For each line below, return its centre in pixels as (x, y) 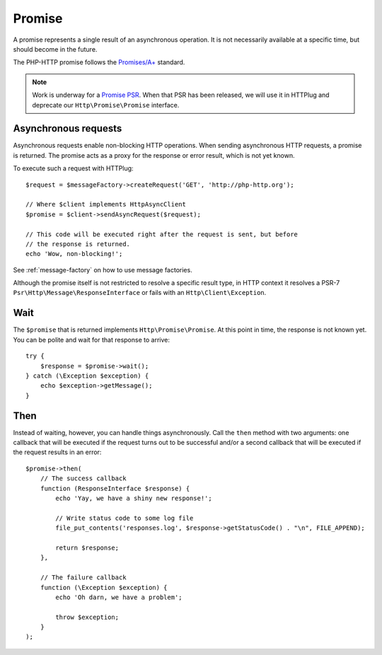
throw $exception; (87, 617)
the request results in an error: (57, 452)
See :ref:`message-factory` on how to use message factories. (103, 269)
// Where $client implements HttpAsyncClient (106, 204)
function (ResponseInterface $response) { (115, 488)
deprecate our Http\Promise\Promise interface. (106, 105)
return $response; (87, 547)
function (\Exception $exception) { (104, 587)
